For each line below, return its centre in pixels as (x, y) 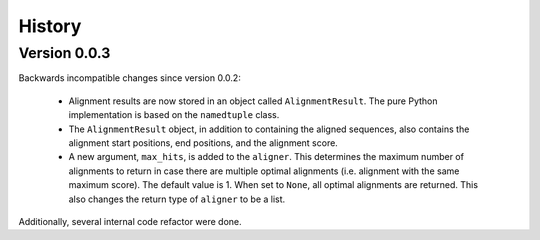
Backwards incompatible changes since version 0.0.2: (130, 78)
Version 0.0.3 (64, 53)
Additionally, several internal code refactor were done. (130, 221)
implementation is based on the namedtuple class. (174, 115)
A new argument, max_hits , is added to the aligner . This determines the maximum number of (266, 157)
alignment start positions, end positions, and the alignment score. (203, 142)
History (50, 26)
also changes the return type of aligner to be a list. (177, 199)
